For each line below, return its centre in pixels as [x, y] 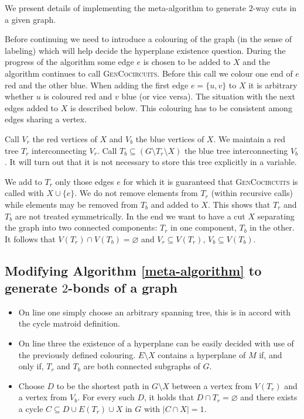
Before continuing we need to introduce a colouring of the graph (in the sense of [148, 39]
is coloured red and [78, 96]
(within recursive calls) [252, 193]
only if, [31, 366]
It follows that [30, 238]
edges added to [32, 107]
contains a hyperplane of [202, 354]
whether [19, 96]
